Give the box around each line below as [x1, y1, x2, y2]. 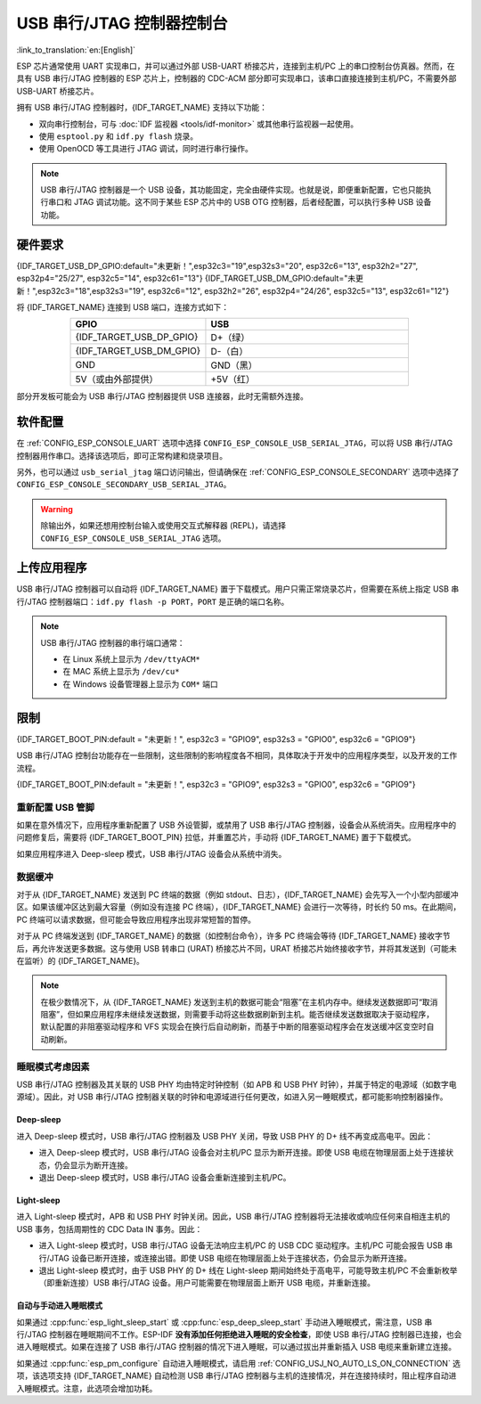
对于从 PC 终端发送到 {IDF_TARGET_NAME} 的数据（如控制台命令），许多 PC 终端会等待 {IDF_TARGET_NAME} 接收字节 [16, 931, 451, 942]
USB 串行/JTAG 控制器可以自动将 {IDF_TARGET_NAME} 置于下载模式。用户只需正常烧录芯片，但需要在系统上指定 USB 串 [16, 584, 460, 594]
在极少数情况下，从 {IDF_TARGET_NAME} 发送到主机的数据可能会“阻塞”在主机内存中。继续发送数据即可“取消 [40, 996, 438, 1007]
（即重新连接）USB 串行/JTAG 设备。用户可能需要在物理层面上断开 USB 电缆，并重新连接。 [38, 1277, 376, 1288]
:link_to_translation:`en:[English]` [16, 45, 136, 55]
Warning [40, 503, 73, 514]
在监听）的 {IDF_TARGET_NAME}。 [16, 955, 144, 966]
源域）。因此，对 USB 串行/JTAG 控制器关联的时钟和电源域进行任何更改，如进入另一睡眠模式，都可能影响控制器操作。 [16, 1091, 448, 1102]
